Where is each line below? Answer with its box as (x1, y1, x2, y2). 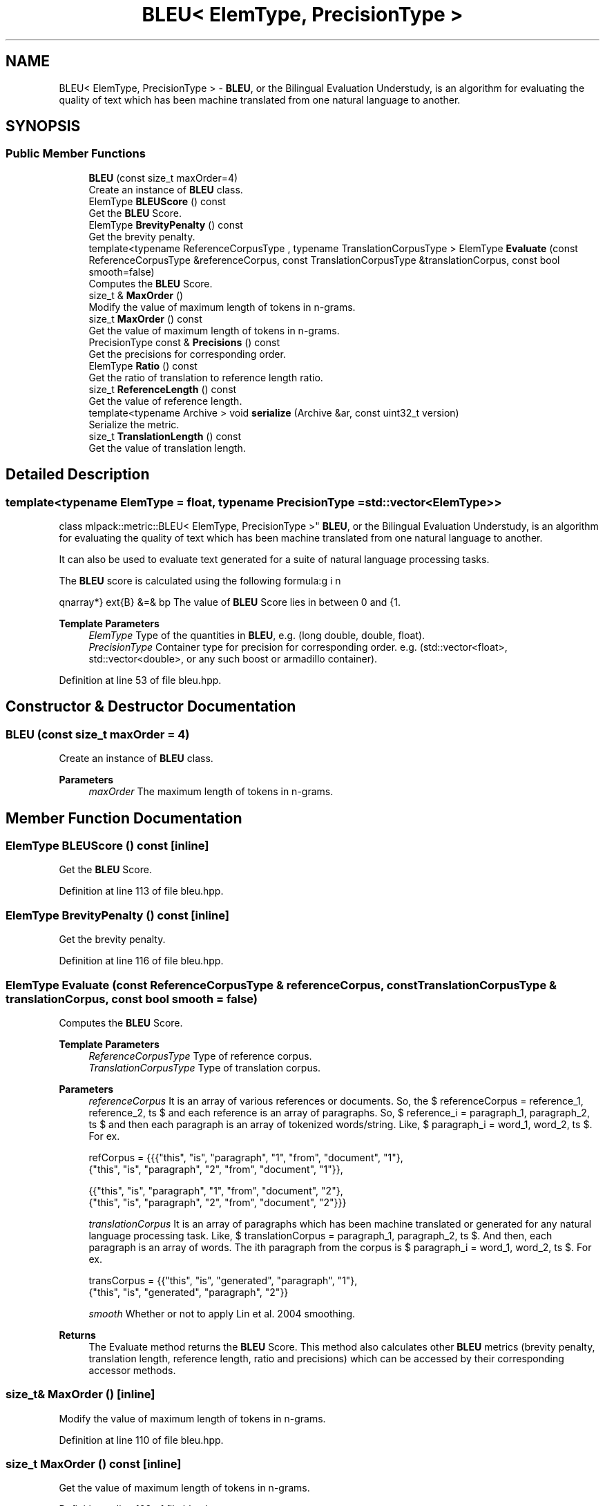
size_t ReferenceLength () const (88, 383, 237, 395)
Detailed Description (6, 466, 150, 484)
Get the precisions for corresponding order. (88, 347, 286, 360)
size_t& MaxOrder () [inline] (6, 1387, 155, 1402)
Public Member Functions (6, 146, 146, 161)
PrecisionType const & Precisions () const (88, 336, 280, 348)
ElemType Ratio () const (88, 359, 198, 372)
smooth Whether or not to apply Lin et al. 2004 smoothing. (88, 1307, 356, 1319)
